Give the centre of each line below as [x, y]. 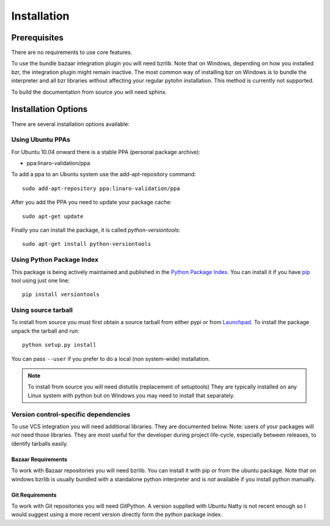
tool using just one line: [41, 280]
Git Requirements [34, 495]
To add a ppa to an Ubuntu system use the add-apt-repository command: [104, 174]
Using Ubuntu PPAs [41, 139]
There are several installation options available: [70, 124]
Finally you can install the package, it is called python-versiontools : [96, 230]
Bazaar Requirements [39, 459]
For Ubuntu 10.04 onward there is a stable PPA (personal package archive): [106, 152]
